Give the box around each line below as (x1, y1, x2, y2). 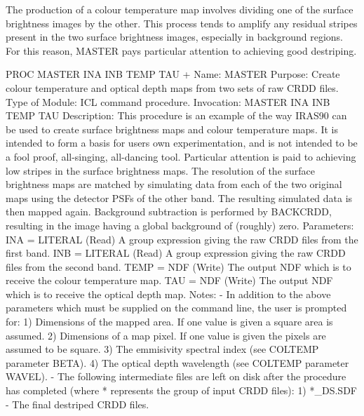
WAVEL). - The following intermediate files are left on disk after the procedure (6, 369, 346, 384)
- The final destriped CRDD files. (6, 396, 149, 411)
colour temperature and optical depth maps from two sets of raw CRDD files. (6, 80, 339, 95)
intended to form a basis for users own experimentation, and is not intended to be (6, 135, 358, 150)
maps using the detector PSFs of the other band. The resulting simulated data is (6, 190, 353, 205)
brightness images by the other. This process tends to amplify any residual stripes (6, 15, 358, 30)
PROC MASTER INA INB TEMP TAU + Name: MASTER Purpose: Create (6, 67, 340, 81)
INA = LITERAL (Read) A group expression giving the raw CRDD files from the (6, 232, 358, 246)
